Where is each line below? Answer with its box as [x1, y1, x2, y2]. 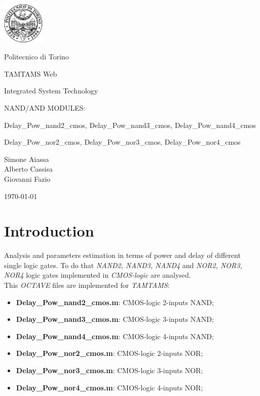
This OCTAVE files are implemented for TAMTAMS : [4, 280, 170, 290]
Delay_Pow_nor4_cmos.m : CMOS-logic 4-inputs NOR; [16, 382, 203, 392]
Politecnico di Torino [4, 51, 69, 62]
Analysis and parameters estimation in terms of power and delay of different [4, 250, 241, 260]
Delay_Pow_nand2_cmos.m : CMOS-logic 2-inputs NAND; [16, 296, 214, 307]
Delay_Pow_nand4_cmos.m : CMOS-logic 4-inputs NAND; [16, 331, 214, 341]
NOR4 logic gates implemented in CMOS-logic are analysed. [4, 270, 191, 280]
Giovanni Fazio [4, 173, 51, 184]
